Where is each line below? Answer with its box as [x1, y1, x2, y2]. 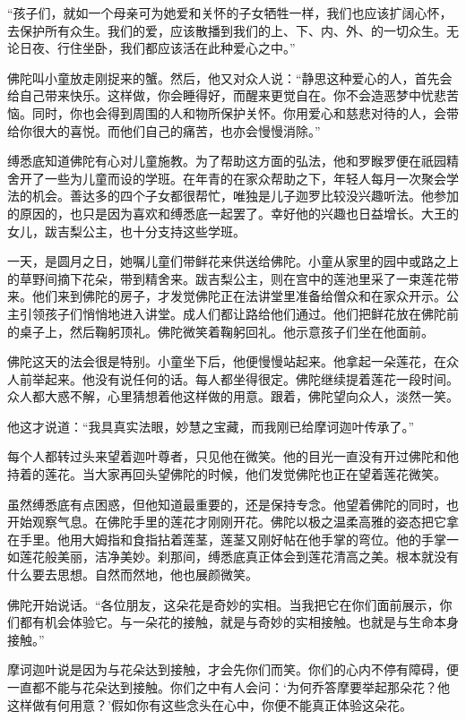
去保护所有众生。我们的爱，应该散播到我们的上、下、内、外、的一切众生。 [7, 21, 446, 39]
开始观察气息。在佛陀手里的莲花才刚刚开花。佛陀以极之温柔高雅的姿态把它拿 [7, 512, 459, 531]
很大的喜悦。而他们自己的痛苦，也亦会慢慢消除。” [31, 121, 321, 140]
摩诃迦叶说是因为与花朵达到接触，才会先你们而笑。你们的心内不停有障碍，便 [7, 660, 459, 679]
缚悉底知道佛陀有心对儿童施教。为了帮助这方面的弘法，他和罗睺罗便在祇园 [7, 151, 446, 170]
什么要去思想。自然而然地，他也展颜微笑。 [7, 565, 258, 584]
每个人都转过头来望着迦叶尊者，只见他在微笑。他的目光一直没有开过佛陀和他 [7, 447, 459, 466]
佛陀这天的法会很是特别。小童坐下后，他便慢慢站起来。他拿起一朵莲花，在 [7, 352, 446, 371]
